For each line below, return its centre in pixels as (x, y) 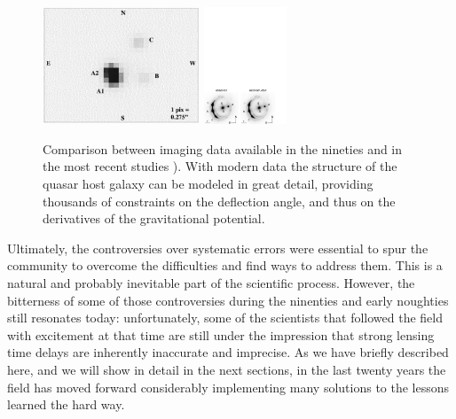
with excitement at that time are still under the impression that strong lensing (221, 334)
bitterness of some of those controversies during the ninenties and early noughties (228, 300)
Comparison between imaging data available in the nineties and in (223, 148)
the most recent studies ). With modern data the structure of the (220, 166)
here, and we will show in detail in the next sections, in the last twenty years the (227, 369)
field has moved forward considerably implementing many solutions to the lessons (228, 387)
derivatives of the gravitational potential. (154, 218)
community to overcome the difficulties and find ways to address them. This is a (225, 265)
